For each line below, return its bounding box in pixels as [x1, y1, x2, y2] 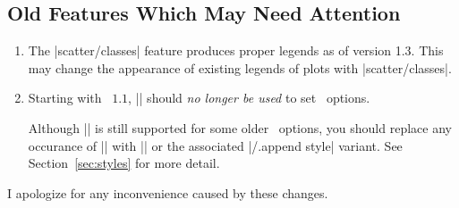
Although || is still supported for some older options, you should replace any [28, 118, 452, 137]
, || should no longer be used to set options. [128, 88, 370, 107]
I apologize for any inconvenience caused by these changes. [7, 183, 328, 202]
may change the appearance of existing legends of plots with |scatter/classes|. [28, 58, 452, 77]
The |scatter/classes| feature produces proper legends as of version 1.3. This [28, 41, 444, 60]
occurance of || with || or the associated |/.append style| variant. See [28, 136, 403, 154]
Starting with [28, 88, 102, 107]
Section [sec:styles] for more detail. [28, 154, 220, 172]
